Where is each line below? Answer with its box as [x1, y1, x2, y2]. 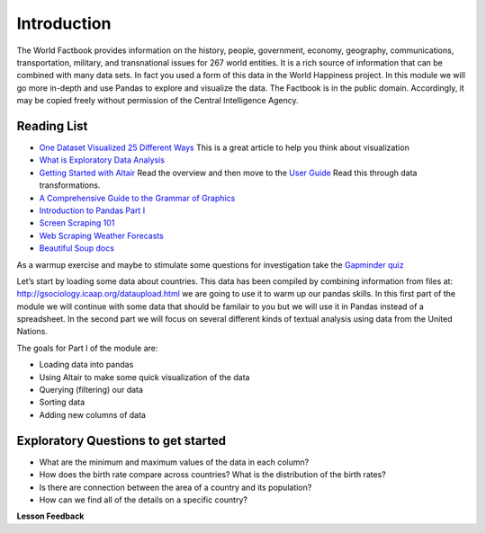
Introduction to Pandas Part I [39, 205, 146, 216]
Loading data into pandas [39, 360, 134, 370]
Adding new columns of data [39, 409, 146, 420]
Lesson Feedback [16, 511, 85, 521]
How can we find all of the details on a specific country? [39, 494, 247, 505]
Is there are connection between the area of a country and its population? [39, 482, 312, 493]
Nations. [16, 326, 49, 337]
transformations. [39, 180, 101, 191]
